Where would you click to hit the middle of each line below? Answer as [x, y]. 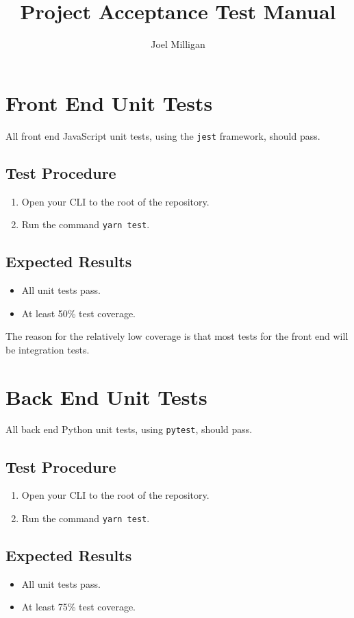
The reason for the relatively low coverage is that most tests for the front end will [177, 336]
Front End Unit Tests [109, 102]
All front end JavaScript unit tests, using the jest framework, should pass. [163, 135]
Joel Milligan [178, 44]
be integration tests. [48, 349]
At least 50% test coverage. [78, 313]
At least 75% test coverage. [78, 607]
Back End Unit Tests [106, 396]
